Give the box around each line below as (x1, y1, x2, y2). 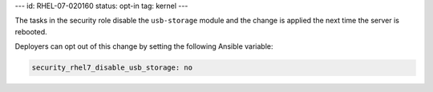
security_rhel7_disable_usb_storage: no (31, 63, 192, 72)
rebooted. (14, 26, 47, 36)
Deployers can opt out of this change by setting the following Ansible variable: (14, 42, 273, 51)
